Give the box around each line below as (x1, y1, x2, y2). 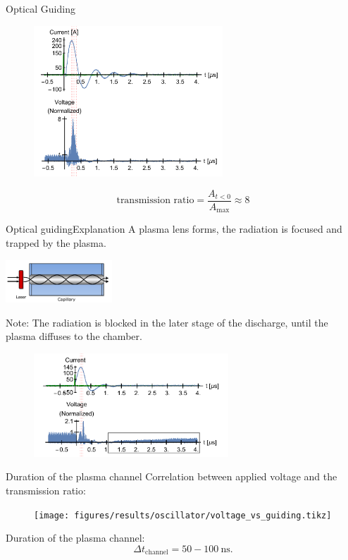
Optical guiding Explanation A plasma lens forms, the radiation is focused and (6, 221, 342, 236)
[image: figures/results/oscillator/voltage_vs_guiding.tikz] (34, 510, 332, 521)
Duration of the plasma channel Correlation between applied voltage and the (6, 469, 337, 484)
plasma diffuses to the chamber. (6, 329, 142, 343)
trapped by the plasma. (6, 236, 106, 250)
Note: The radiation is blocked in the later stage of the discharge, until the (6, 315, 328, 329)
